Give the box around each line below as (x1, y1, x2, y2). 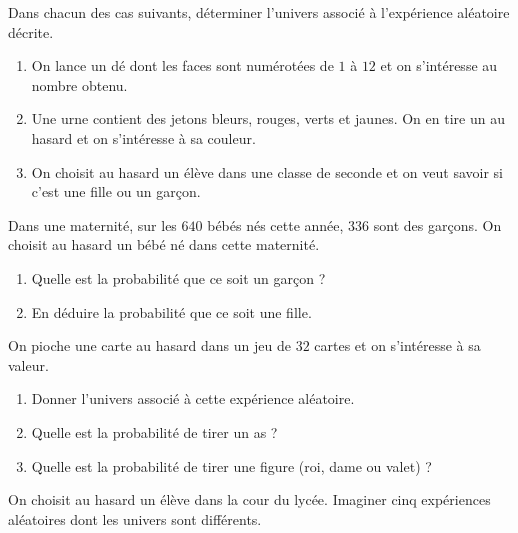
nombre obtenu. (31, 74, 128, 95)
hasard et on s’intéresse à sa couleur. (31, 127, 256, 148)
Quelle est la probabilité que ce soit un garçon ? (31, 267, 326, 288)
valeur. (8, 354, 49, 375)
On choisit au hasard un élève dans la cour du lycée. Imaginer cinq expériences (8, 489, 491, 510)
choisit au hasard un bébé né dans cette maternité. (8, 234, 320, 255)
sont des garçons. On (373, 214, 502, 235)
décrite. (8, 21, 54, 42)
